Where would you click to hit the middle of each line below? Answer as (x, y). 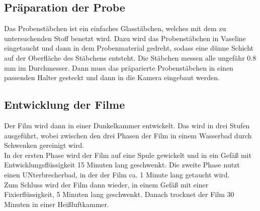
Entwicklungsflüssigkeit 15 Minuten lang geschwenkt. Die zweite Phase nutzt (122, 165)
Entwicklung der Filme (65, 104)
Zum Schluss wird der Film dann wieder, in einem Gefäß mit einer (106, 184)
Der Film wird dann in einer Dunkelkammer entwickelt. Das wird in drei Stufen (127, 125)
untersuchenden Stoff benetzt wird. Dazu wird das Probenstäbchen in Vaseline (125, 38)
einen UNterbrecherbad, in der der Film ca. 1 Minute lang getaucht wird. (117, 174)
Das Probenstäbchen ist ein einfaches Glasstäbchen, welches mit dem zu (115, 28)
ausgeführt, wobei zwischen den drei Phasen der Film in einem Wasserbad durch (128, 135)
